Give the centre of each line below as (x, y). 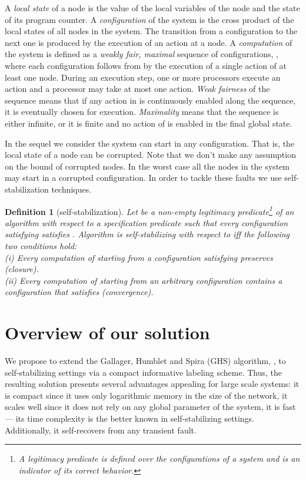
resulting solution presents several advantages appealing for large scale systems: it (152, 384)
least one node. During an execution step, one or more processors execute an (143, 77)
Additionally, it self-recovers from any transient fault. (101, 430)
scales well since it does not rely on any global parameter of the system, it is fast (150, 407)
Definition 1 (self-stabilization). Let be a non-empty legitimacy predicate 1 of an (149, 210)
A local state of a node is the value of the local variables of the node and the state (152, 8)
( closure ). (22, 269)
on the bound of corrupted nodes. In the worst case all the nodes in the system (147, 166)
